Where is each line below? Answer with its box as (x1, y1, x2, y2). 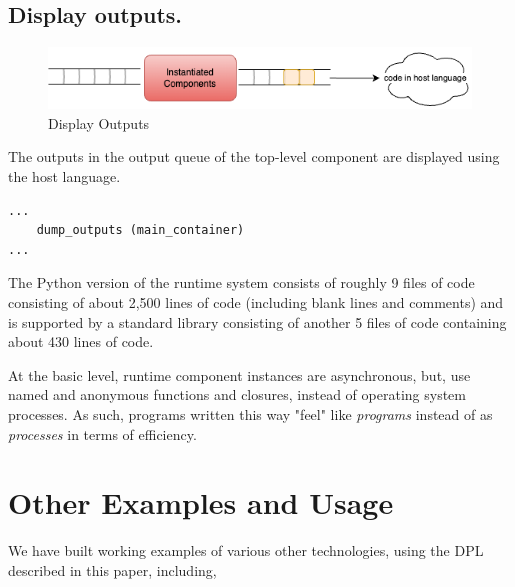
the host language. (8, 166, 121, 187)
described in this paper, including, (8, 559, 217, 580)
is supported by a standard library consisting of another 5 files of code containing (8, 311, 507, 332)
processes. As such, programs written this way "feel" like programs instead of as (8, 404, 493, 425)
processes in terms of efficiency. (8, 423, 197, 444)
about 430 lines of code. (8, 331, 154, 352)
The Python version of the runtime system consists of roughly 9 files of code (8, 272, 475, 293)
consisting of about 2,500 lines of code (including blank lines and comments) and (8, 292, 504, 313)
